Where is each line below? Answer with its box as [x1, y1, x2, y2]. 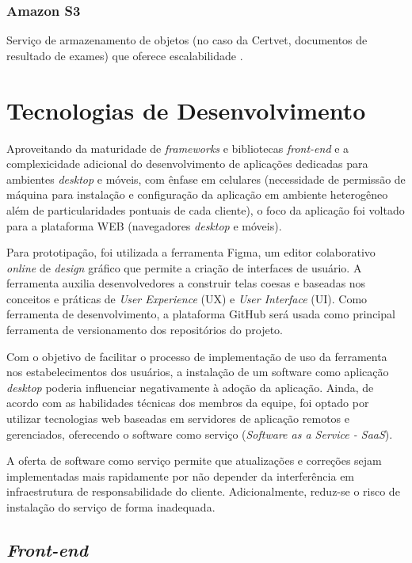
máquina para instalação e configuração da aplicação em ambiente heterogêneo [6, 186, 388, 203]
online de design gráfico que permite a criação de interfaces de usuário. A [6, 259, 362, 276]
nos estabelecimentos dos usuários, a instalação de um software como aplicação [6, 363, 389, 380]
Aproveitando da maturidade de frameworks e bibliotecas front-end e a [6, 139, 349, 156]
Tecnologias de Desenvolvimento [6, 93, 366, 126]
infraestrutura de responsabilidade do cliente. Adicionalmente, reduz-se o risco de [6, 483, 400, 500]
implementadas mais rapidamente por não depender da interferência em [6, 467, 355, 484]
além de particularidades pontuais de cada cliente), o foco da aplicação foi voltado [6, 201, 405, 218]
